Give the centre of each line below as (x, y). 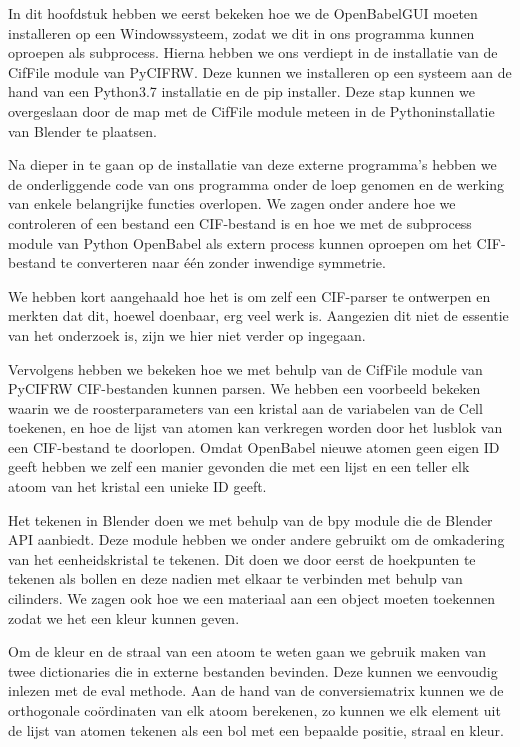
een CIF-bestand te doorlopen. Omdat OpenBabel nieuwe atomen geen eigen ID (254, 446)
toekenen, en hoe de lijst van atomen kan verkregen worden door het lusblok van (255, 427)
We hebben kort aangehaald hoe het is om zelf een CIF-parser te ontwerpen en (249, 295)
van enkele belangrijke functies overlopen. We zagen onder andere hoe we (232, 203)
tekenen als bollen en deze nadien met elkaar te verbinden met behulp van (235, 578)
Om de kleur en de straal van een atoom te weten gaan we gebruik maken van (247, 651)
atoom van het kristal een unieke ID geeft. (137, 486)
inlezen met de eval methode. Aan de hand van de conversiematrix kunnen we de (256, 690)
